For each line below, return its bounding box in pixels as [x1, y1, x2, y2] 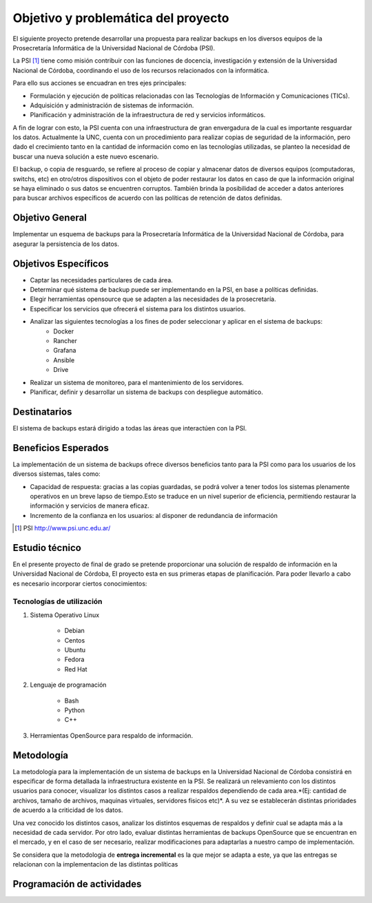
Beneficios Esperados [12, 442, 110, 454]
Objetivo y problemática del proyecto [12, 10, 229, 25]
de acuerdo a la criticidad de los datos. [12, 806, 123, 814]
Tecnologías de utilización [12, 596, 103, 606]
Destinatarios [12, 406, 72, 417]
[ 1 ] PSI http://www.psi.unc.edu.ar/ [14, 524, 111, 532]
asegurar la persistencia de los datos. [12, 240, 120, 248]
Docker [53, 327, 74, 335]
